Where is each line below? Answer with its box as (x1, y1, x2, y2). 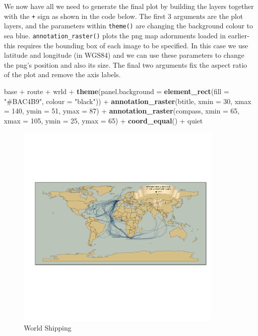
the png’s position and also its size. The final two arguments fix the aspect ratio (4, 59, 247, 70)
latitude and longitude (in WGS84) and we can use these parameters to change (4, 50, 245, 60)
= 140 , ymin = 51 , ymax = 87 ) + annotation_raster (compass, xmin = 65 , (4, 106, 240, 116)
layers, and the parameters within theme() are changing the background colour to (4, 20, 253, 31)
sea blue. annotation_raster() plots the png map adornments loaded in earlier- (4, 30, 250, 40)
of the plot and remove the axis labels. (4, 69, 121, 80)
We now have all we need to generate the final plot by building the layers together (4, 1, 254, 11)
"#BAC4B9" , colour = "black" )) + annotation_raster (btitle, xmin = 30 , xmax (4, 96, 252, 106)
